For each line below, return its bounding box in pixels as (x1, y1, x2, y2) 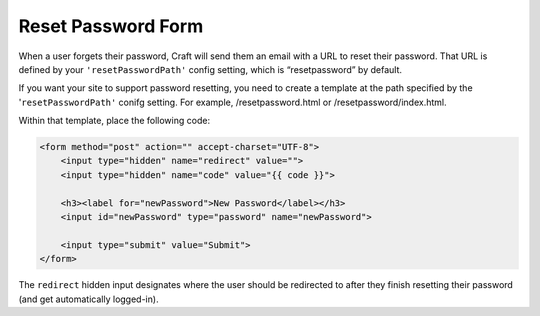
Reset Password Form (18, 15, 204, 37)
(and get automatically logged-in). (18, 293, 159, 305)
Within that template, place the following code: (18, 115, 210, 127)
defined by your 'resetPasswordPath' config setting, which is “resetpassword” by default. (18, 63, 402, 75)
